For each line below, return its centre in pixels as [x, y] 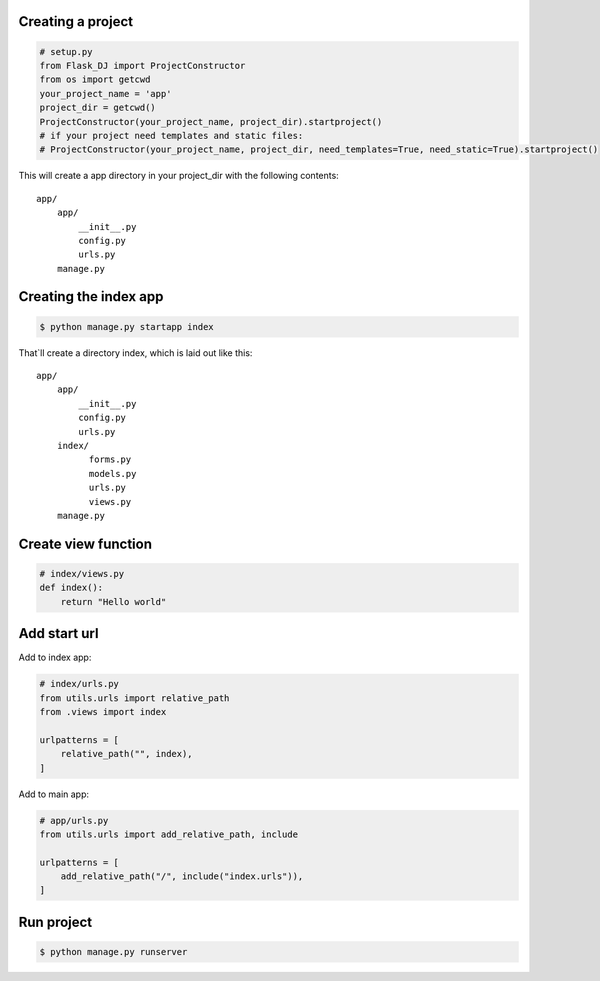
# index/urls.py [79, 684]
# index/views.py [82, 573]
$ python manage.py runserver [113, 952]
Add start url [58, 633]
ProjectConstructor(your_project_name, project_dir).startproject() [211, 121]
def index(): [71, 588]
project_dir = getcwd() [98, 108]
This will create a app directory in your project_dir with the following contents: [178, 176]
